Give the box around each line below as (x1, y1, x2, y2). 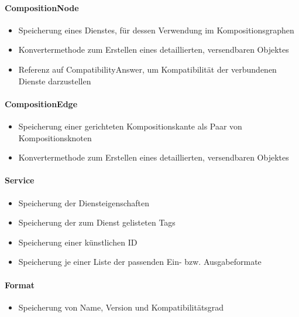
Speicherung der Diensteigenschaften (18, 196, 150, 209)
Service (5, 174, 35, 186)
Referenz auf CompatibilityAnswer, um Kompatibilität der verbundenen (18, 63, 277, 75)
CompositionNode (5, 1, 79, 13)
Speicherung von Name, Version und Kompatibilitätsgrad (18, 301, 224, 313)
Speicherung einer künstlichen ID (18, 236, 138, 248)
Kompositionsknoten (18, 131, 92, 144)
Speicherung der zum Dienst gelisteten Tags (18, 216, 176, 229)
